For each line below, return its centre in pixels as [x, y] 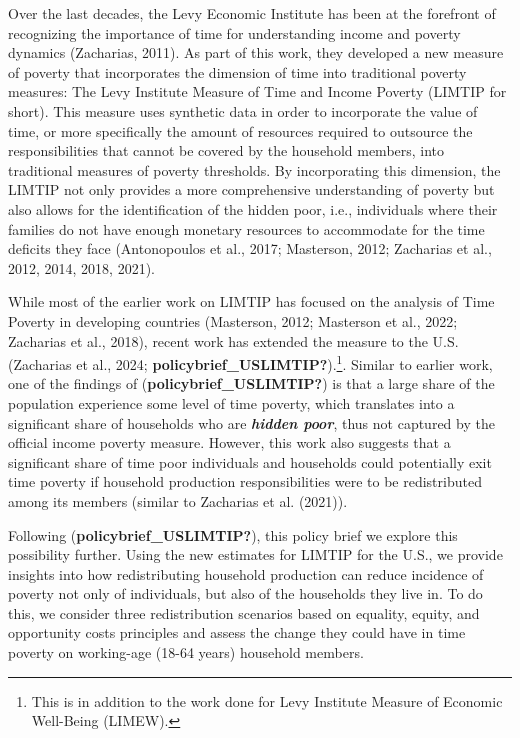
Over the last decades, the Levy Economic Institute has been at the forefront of [252, 13]
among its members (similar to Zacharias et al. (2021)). [178, 500]
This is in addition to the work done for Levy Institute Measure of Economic [267, 700]
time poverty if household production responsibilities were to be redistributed [245, 481]
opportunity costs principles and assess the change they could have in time [237, 632]
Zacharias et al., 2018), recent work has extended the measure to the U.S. [233, 340]
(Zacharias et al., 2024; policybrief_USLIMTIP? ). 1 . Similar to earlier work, [250, 362]
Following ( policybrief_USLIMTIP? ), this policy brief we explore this [233, 534]
